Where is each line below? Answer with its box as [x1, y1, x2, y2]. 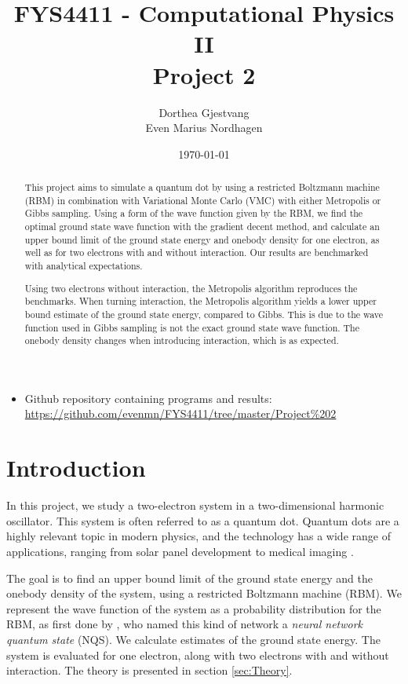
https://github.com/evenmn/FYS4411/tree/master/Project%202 [24, 405, 337, 422]
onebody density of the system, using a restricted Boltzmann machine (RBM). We [6, 585, 402, 602]
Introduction [6, 452, 146, 484]
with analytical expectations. [24, 259, 143, 273]
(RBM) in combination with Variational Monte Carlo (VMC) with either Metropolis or [24, 193, 381, 207]
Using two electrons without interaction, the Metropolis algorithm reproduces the [24, 281, 358, 294]
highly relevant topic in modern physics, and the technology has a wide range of [6, 528, 391, 544]
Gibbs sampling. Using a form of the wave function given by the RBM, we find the [24, 207, 363, 220]
